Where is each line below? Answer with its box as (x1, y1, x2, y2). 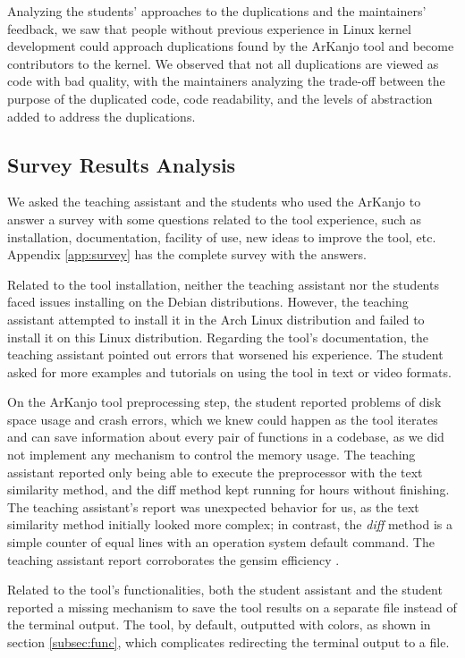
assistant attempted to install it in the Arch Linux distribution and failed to (7, 309, 425, 328)
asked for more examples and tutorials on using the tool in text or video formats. (7, 362, 452, 381)
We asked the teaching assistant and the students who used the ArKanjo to (7, 192, 421, 211)
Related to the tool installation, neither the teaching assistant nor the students (7, 274, 439, 293)
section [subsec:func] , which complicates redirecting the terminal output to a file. (7, 633, 450, 652)
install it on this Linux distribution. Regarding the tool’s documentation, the (7, 327, 429, 346)
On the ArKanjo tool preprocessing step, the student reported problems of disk (7, 392, 442, 411)
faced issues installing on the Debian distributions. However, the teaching (7, 292, 409, 311)
